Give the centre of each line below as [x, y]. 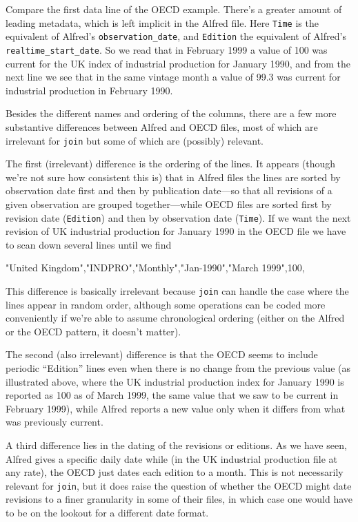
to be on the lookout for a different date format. [107, 513]
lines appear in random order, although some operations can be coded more [166, 304]
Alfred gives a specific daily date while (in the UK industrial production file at [172, 458]
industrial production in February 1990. [89, 90]
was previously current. [54, 422]
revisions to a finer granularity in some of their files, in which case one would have [179, 499]
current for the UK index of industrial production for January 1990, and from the [178, 63]
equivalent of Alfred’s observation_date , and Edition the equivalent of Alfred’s [176, 36]
